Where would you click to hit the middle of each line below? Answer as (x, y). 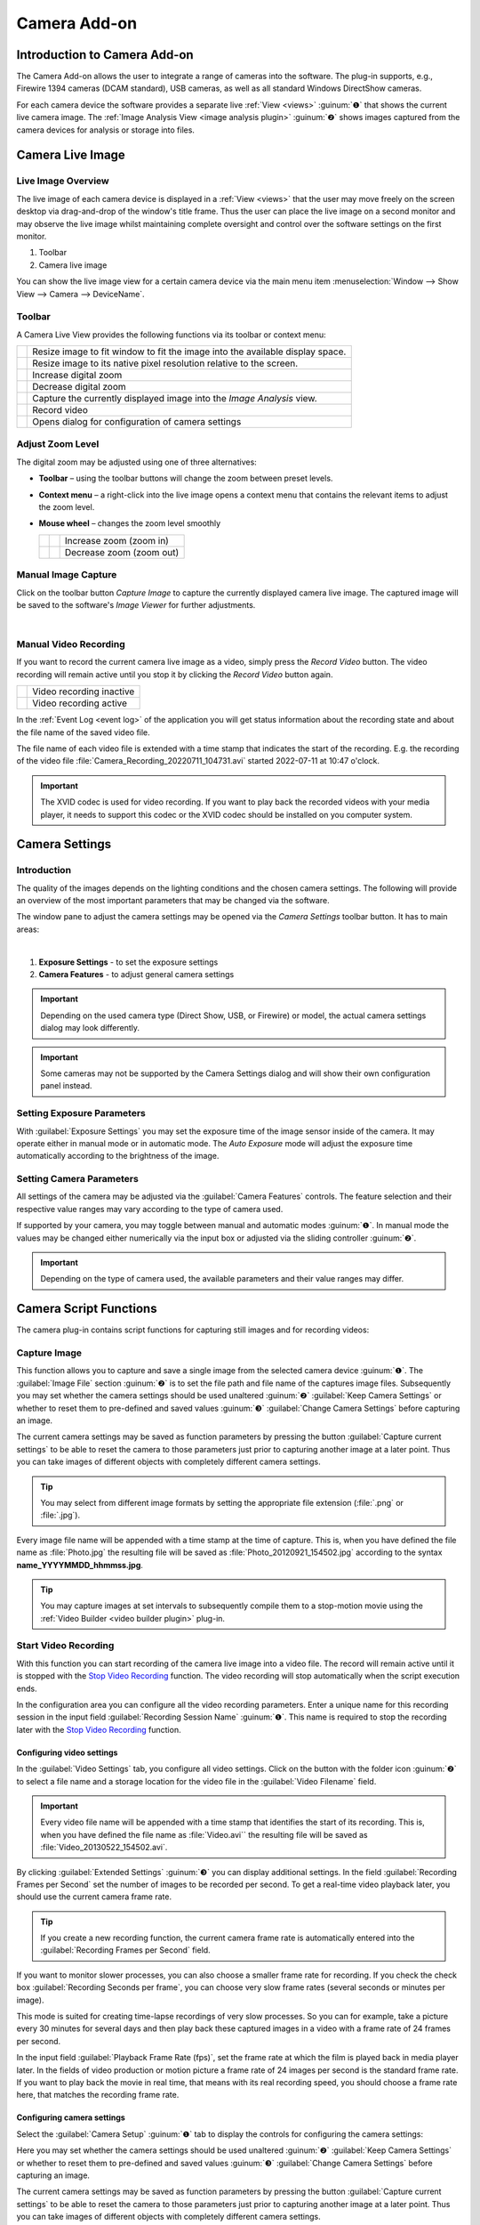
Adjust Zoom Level (58, 444)
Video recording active (80, 703)
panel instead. (66, 1086)
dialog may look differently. (90, 1028)
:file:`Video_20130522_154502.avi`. (104, 1848)
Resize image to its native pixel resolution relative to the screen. (165, 363)
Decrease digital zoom (79, 387)
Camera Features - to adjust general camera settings (136, 975)
